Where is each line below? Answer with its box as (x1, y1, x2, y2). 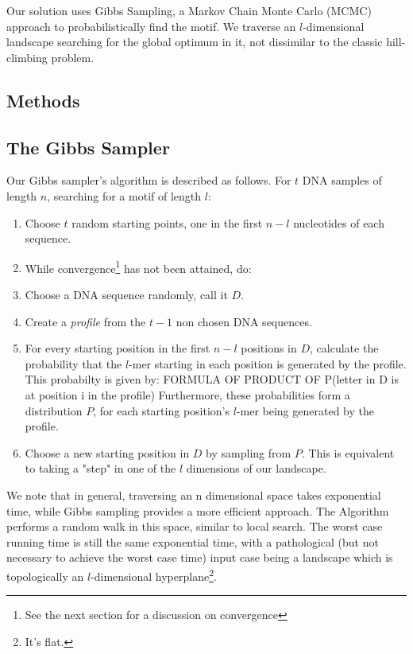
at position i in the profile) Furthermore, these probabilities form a (25, 386, 350, 403)
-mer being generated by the (236, 402, 374, 418)
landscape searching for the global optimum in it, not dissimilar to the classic (6, 33, 383, 50)
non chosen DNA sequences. (176, 313, 312, 329)
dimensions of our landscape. (186, 460, 326, 477)
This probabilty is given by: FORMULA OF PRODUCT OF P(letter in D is (25, 371, 399, 387)
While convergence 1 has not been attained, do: (25, 257, 252, 276)
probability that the (25, 355, 122, 372)
